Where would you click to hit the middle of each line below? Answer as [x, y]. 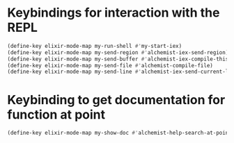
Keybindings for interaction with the [114, 13]
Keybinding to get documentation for [116, 100]
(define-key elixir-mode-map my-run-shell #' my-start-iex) [95, 46]
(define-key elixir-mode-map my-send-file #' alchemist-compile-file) [110, 65]
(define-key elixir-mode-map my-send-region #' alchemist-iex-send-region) [118, 52]
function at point [56, 114]
